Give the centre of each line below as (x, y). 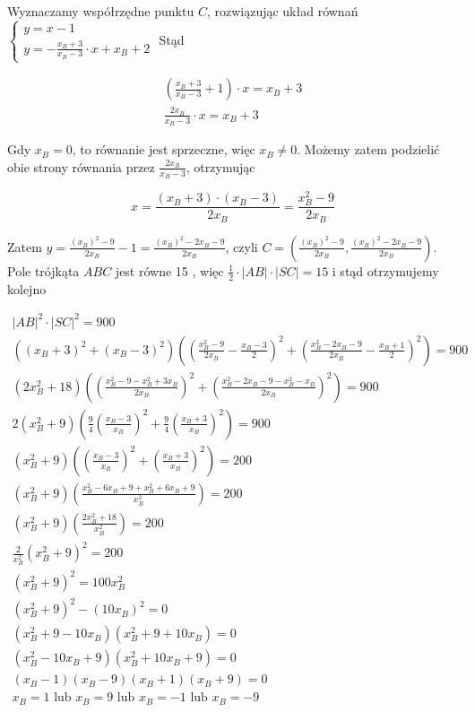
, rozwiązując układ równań (282, 11)
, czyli (242, 246)
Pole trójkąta (43, 270)
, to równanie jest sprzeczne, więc (164, 149)
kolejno (27, 288)
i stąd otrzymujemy (385, 270)
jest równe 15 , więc (169, 270)
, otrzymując (220, 166)
